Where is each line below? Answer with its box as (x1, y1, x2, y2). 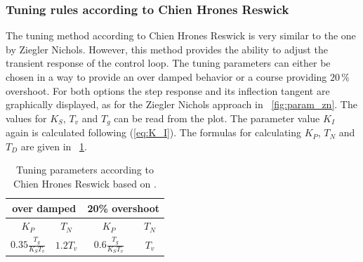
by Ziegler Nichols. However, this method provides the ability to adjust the (6, 41, 328, 56)
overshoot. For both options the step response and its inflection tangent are (6, 83, 330, 98)
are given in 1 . (20, 138, 87, 153)
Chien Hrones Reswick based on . (13, 176, 157, 191)
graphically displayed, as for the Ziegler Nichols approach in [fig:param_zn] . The (6, 97, 357, 112)
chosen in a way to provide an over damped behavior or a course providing (6, 70, 327, 84)
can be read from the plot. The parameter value (114, 110, 320, 125)
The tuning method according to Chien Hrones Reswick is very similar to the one (6, 28, 356, 43)
